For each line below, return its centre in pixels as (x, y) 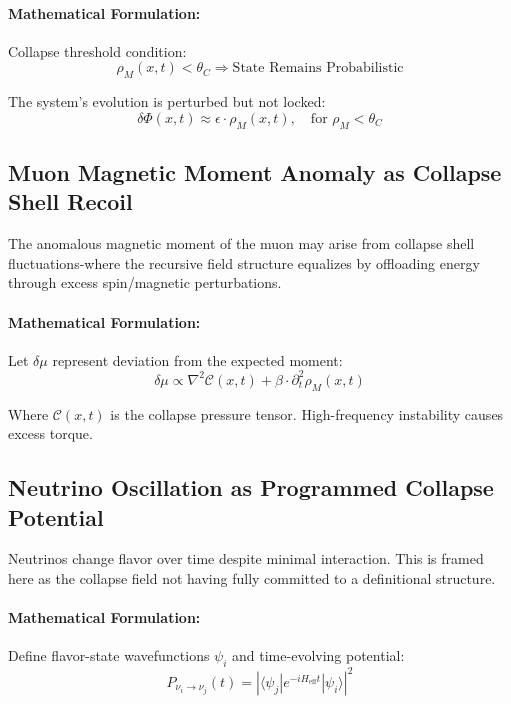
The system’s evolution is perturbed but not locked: (167, 101)
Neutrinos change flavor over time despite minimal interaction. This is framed (246, 558)
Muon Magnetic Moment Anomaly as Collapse (255, 171)
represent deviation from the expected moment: (197, 359)
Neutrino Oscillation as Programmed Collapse (251, 487)
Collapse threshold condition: (97, 50)
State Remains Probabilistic (318, 68)
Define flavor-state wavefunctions (109, 655)
